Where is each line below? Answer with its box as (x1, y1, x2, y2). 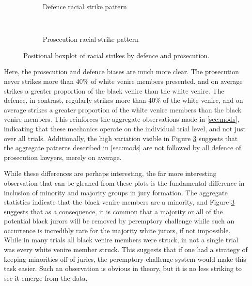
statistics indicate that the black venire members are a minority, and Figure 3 (4, 197, 235, 207)
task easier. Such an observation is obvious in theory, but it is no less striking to (4, 263, 242, 273)
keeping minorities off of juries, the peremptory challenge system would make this (4, 254, 246, 264)
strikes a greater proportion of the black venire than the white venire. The (4, 85, 224, 95)
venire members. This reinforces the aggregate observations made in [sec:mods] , (4, 114, 239, 124)
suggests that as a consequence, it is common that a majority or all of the (4, 206, 223, 216)
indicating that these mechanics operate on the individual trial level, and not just (4, 123, 246, 133)
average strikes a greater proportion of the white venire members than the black (4, 104, 242, 114)
